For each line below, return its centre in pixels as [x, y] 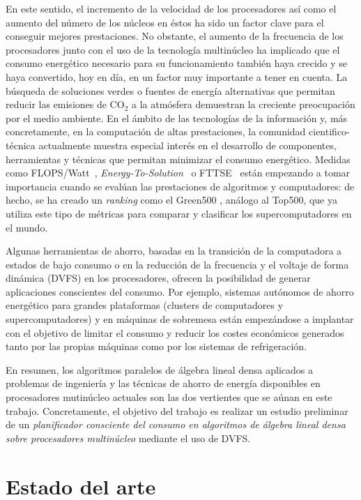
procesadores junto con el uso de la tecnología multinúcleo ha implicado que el [173, 49]
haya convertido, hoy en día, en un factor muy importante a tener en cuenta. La [177, 76]
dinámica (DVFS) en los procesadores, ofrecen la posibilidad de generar [158, 278]
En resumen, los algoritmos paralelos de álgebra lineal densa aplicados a [160, 369]
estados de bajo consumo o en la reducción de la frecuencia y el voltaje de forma [177, 264]
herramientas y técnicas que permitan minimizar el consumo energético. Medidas [178, 159]
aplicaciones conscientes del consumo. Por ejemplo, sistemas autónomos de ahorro [180, 291]
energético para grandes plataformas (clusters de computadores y [145, 305]
